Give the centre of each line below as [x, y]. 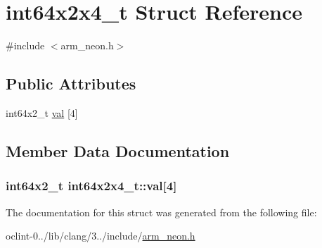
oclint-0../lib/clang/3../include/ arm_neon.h [101, 236]
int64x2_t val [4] [42, 112]
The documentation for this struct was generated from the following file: [161, 212]
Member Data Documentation [118, 150]
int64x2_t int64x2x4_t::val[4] [91, 186]
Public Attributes [71, 83]
